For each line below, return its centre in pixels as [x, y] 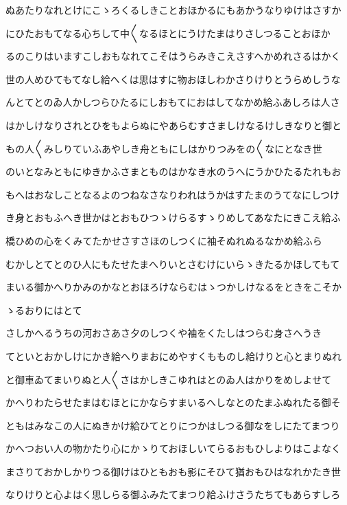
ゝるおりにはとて [44, 310]
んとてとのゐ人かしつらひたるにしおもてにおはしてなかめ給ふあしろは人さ [173, 102]
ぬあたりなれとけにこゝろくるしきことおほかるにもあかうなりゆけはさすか [173, 10]
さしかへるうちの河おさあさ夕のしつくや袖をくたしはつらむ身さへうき [164, 333]
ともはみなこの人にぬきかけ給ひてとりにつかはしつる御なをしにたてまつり [173, 425]
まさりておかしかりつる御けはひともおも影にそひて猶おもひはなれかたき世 [173, 471]
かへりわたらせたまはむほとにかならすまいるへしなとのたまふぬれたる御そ [173, 402]
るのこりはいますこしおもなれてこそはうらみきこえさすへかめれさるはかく [173, 56]
